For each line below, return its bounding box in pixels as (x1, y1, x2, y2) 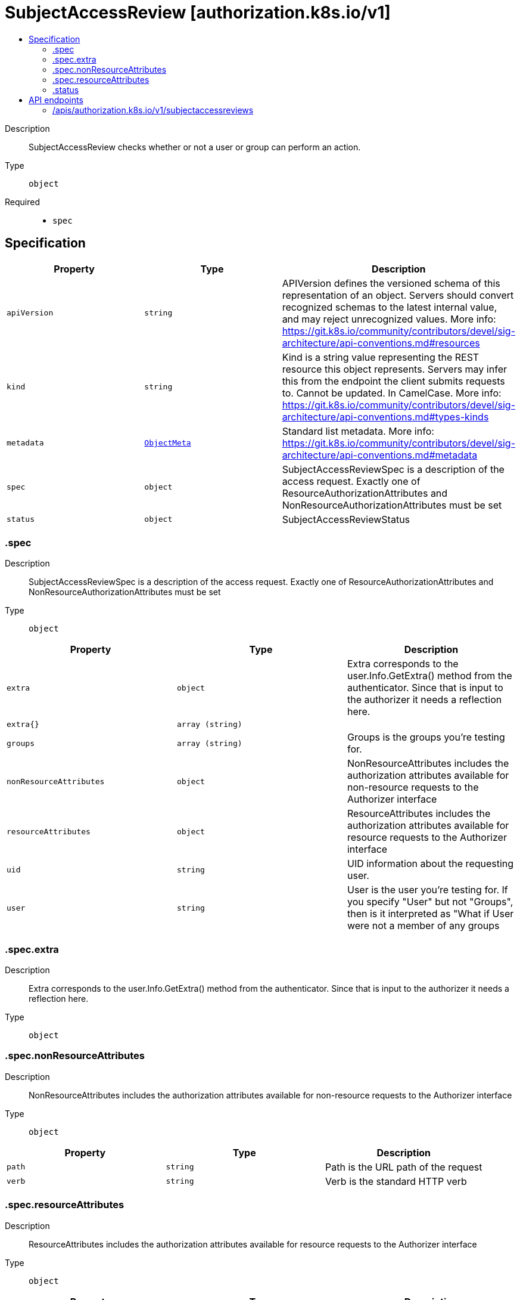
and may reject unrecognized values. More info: (282, 312, 496, 325)
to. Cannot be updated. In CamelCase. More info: (282, 386, 502, 399)
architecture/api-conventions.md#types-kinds (282, 410, 489, 423)
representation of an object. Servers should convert (282, 289, 514, 301)
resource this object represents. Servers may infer (282, 363, 507, 375)
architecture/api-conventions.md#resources (282, 336, 480, 349)
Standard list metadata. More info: (282, 425, 434, 437)
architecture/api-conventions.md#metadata (282, 448, 478, 461)
